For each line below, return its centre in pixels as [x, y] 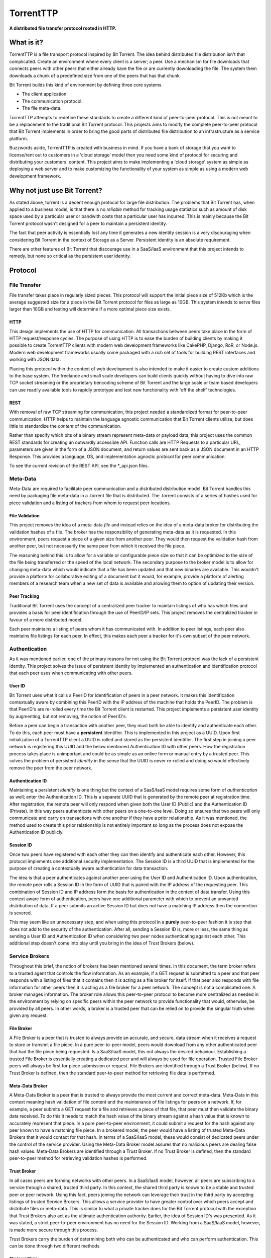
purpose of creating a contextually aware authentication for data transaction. [89, 869]
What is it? [26, 43]
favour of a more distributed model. [46, 619]
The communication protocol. [52, 101]
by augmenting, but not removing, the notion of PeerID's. [68, 716]
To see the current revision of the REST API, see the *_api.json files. [79, 465]
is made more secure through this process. [54, 1230]
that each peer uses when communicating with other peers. [71, 673]
